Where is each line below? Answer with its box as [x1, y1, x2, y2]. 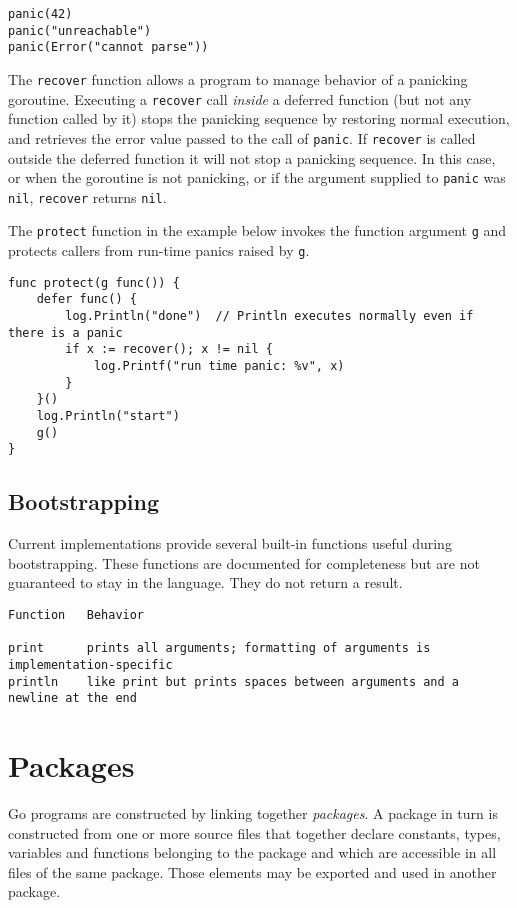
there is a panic [8, 325, 123, 340]
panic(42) [8, 7, 73, 21]
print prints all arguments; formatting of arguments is [8, 641, 431, 656]
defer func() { [36, 292, 137, 307]
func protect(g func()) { [8, 275, 180, 290]
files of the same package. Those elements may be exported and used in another [8, 861, 497, 882]
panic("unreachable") [8, 23, 152, 38]
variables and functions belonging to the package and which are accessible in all [8, 842, 497, 863]
